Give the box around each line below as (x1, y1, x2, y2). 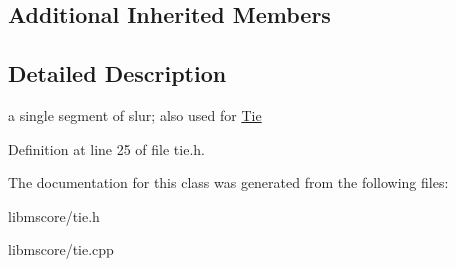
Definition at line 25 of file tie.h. (8, 138, 205, 159)
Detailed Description (8, 58, 227, 89)
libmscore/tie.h (8, 205, 100, 226)
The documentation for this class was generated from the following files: (8, 172, 449, 193)
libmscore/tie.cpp (8, 239, 114, 260)
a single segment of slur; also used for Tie (8, 104, 262, 125)
